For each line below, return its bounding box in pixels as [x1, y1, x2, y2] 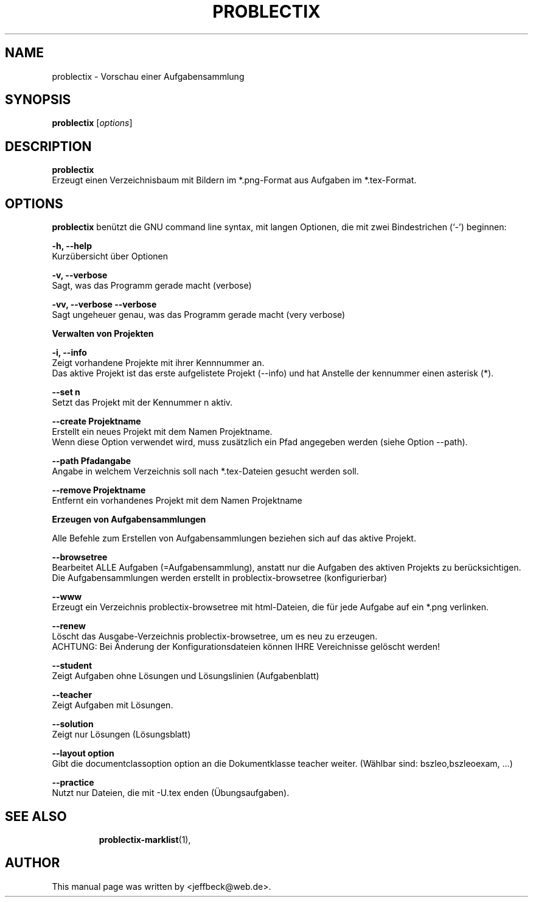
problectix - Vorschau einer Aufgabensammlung [52, 71, 245, 82]
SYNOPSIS [5, 92, 71, 108]
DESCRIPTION [5, 138, 92, 154]
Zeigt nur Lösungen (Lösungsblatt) [52, 729, 191, 740]
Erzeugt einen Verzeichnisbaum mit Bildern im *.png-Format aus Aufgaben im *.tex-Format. [52, 175, 417, 186]
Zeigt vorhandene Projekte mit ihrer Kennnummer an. [52, 358, 265, 368]
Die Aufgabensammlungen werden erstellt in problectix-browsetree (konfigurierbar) [52, 573, 388, 583]
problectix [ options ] [52, 118, 133, 129]
